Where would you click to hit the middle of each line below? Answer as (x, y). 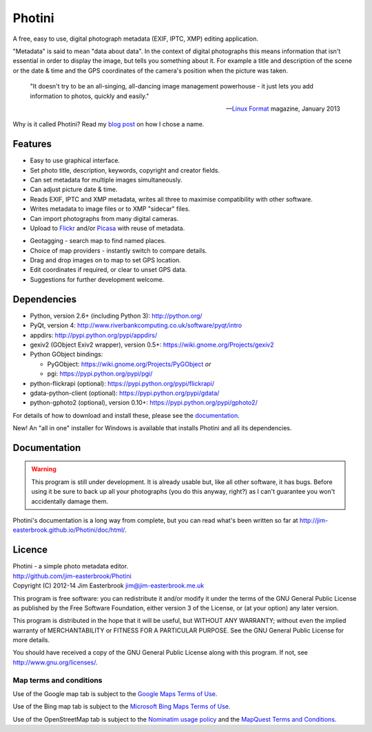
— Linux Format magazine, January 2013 (283, 108)
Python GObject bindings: (66, 354)
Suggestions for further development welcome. (97, 279)
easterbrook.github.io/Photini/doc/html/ (69, 530)
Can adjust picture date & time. (74, 189)
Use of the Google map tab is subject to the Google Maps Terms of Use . (115, 694)
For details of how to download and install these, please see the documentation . (126, 415)
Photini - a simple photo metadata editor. (71, 566)
